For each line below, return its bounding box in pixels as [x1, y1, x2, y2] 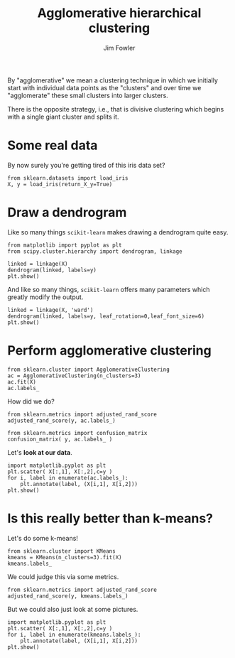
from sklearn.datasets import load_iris [7, 174, 129, 182]
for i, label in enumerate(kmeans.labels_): [7, 631, 141, 638]
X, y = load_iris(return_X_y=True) [7, 180, 113, 188]
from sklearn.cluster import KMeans [7, 547, 116, 555]
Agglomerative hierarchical [37, 5, 202, 21]
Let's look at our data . [7, 448, 72, 456]
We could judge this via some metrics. [7, 572, 119, 581]
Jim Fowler [103, 43, 136, 52]
